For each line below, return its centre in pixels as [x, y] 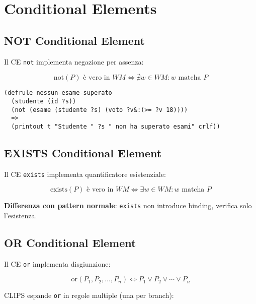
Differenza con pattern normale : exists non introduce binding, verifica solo [128, 205]
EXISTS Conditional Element [83, 153]
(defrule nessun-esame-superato [58, 93]
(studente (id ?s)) [44, 101]
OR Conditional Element [70, 243]
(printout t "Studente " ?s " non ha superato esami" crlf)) [116, 126]
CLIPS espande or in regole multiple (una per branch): [89, 295]
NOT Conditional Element [74, 40]
